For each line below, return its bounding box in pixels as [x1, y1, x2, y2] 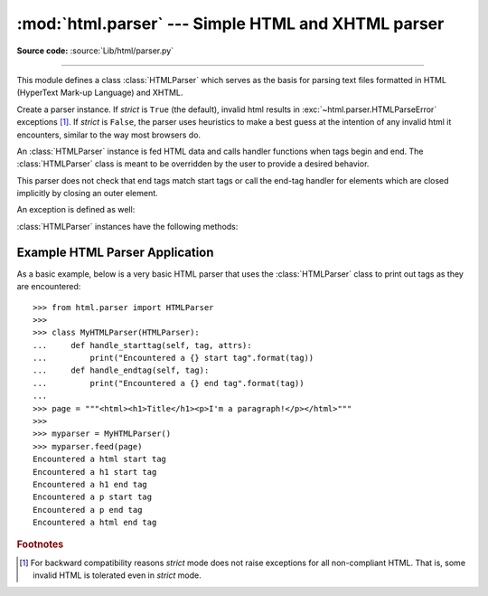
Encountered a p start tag [33, 492, 153, 502]
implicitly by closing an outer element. [16, 188, 158, 199]
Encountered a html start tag [33, 454, 167, 465]
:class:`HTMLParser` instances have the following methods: [16, 221, 239, 232]
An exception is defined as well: [16, 204, 136, 215]
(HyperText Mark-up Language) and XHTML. [16, 87, 183, 99]
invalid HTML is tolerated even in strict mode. [33, 570, 202, 581]
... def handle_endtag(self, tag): [33, 365, 210, 375]
